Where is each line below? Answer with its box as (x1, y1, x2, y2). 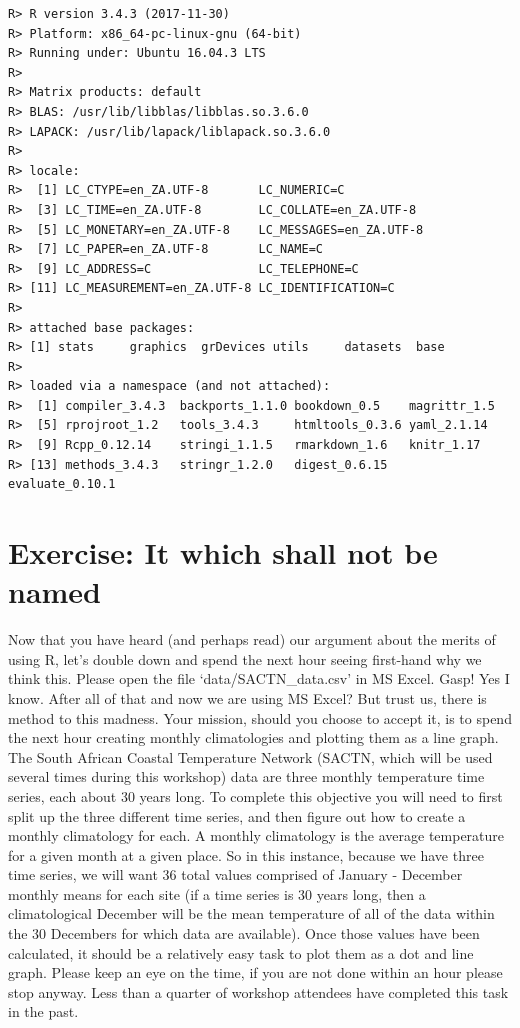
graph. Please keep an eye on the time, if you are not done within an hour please (8, 962, 503, 983)
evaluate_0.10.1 (8, 477, 116, 492)
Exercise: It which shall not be (8, 532, 438, 573)
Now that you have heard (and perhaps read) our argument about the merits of (8, 629, 496, 650)
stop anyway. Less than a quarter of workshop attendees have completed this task (8, 981, 509, 1002)
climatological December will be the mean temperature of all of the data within (8, 903, 495, 924)
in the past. (8, 1001, 79, 1022)
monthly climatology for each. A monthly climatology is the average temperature (8, 825, 505, 846)
